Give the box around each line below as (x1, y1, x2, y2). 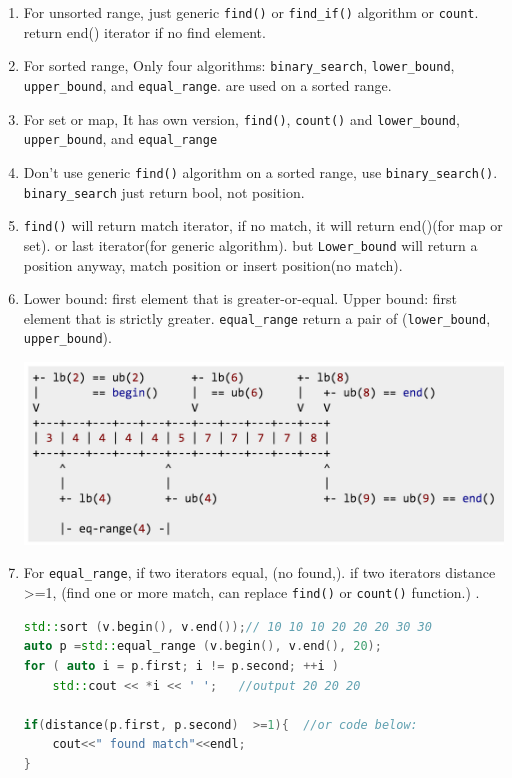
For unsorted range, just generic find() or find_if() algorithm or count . (23, 2, 479, 22)
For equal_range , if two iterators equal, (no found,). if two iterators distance (23, 562, 496, 583)
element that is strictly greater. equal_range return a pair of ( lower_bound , (23, 307, 491, 328)
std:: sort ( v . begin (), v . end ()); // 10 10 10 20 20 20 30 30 (23, 619, 432, 634)
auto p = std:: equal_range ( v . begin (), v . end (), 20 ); (23, 639, 382, 654)
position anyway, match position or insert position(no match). (23, 254, 403, 275)
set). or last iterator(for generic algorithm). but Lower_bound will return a (23, 234, 478, 255)
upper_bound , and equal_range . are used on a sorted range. (23, 74, 392, 95)
